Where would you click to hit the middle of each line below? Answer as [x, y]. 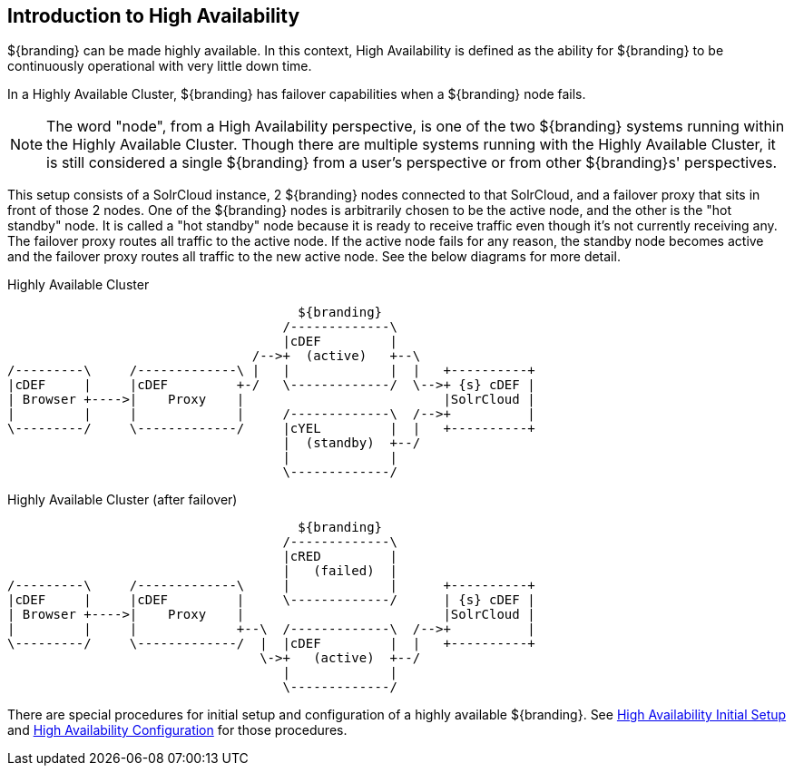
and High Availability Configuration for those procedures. [177, 730]
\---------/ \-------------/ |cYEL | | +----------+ [271, 429]
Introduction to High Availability [154, 16]
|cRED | [340, 557]
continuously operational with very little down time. [160, 66]
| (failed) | [340, 571]
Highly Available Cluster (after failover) [123, 500]
